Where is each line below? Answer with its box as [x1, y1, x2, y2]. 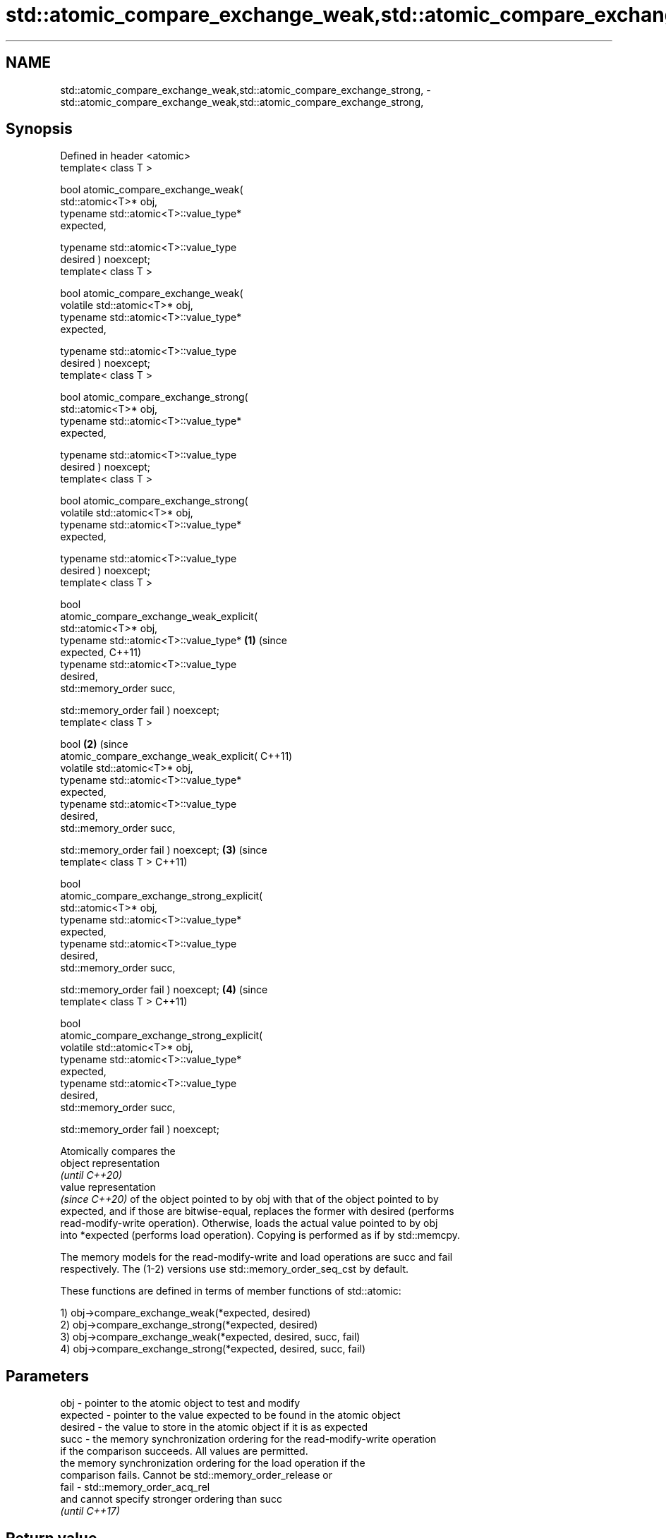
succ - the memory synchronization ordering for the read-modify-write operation [60, 1433, 437, 1446]
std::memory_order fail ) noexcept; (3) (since [60, 844, 267, 856]
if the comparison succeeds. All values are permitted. [60, 1445, 308, 1458]
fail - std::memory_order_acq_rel [60, 1481, 210, 1494]
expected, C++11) [60, 646, 142, 659]
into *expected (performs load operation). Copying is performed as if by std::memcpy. [60, 1229, 461, 1242]
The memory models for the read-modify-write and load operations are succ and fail [60, 1251, 453, 1264]
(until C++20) [60, 1169, 123, 1182]
